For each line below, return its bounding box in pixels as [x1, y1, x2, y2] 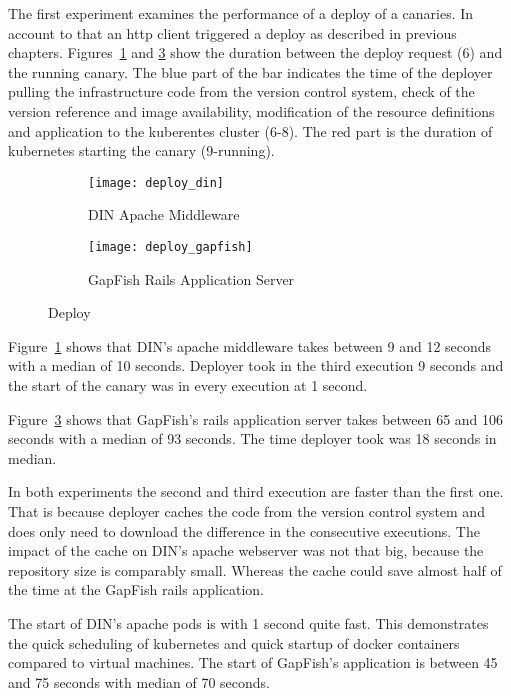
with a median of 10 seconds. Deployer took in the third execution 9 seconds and [8, 355, 504, 376]
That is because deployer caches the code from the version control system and [8, 501, 485, 521]
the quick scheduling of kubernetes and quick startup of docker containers [8, 632, 460, 653]
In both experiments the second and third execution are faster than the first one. [8, 481, 504, 502]
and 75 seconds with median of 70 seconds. [8, 671, 271, 692]
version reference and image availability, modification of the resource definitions [8, 100, 495, 121]
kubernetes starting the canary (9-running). [8, 140, 275, 161]
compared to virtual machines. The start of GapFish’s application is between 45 [8, 652, 498, 673]
